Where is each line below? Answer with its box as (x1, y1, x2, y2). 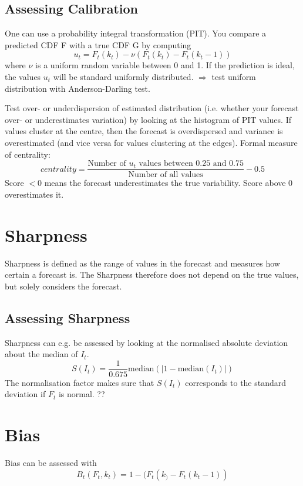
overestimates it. (5, 188, 64, 200)
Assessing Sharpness (5, 308, 130, 327)
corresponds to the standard (185, 376, 287, 388)
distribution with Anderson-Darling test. (5, 82, 150, 94)
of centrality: (5, 148, 51, 160)
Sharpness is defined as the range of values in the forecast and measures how (5, 257, 280, 269)
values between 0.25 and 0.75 (139, 159, 244, 168)
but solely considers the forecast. (5, 279, 122, 292)
